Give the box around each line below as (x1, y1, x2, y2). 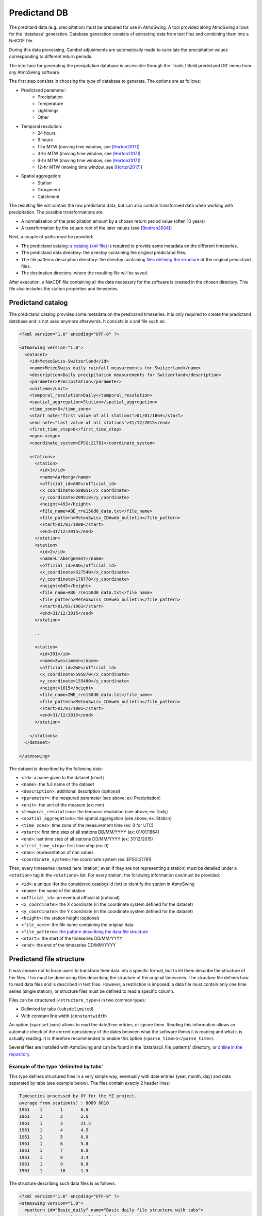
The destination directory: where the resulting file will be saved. (21, 270, 148, 276)
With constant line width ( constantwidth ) (21, 1013, 107, 1019)
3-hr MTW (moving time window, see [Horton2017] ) (37, 151, 141, 157)
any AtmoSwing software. (9, 69, 61, 75)
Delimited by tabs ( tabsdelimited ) (21, 1006, 94, 1012)
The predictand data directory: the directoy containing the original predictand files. (21, 250, 187, 255)
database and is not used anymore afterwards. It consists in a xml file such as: (9, 318, 166, 324)
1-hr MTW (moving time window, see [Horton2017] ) (37, 143, 140, 149)
